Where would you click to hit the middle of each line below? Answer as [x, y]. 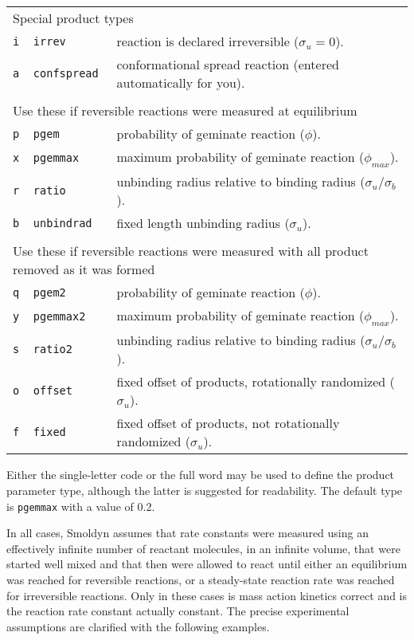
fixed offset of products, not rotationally [228, 423]
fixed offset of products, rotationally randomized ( [256, 382]
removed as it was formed [84, 269]
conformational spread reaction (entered [228, 64]
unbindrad [62, 223]
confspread [66, 73]
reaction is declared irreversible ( [208, 41]
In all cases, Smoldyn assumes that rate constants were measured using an [187, 533]
